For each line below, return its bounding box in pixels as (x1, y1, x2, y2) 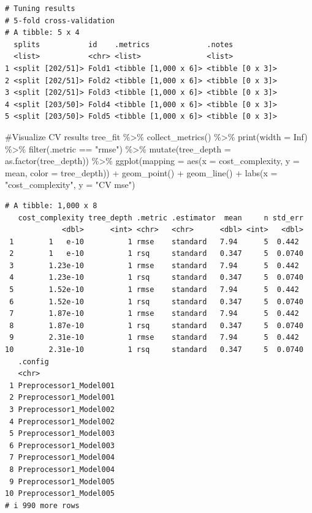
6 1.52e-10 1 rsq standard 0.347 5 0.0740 (9, 297, 303, 306)
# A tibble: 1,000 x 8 (5, 201, 97, 210)
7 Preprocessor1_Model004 (9, 453, 115, 462)
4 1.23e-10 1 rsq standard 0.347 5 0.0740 (9, 273, 303, 282)
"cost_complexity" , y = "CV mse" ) (5, 178, 135, 191)
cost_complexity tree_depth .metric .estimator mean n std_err (18, 213, 303, 222)
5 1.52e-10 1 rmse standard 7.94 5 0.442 (9, 285, 299, 294)
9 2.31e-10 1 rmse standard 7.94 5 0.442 (9, 333, 299, 342)
